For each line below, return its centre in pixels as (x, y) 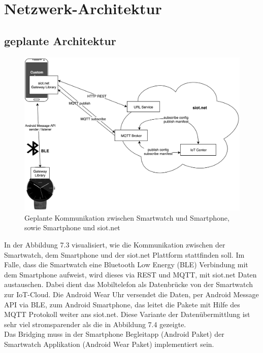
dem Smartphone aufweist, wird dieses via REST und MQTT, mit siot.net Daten (130, 274)
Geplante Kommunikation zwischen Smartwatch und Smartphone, (127, 217)
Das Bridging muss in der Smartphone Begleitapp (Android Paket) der (114, 334)
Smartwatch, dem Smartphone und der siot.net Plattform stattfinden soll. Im (124, 254)
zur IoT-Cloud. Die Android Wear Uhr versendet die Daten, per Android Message (131, 294)
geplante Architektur (60, 40)
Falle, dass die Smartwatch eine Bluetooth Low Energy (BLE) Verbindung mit (126, 264)
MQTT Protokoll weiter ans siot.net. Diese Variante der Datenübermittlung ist (127, 314)
